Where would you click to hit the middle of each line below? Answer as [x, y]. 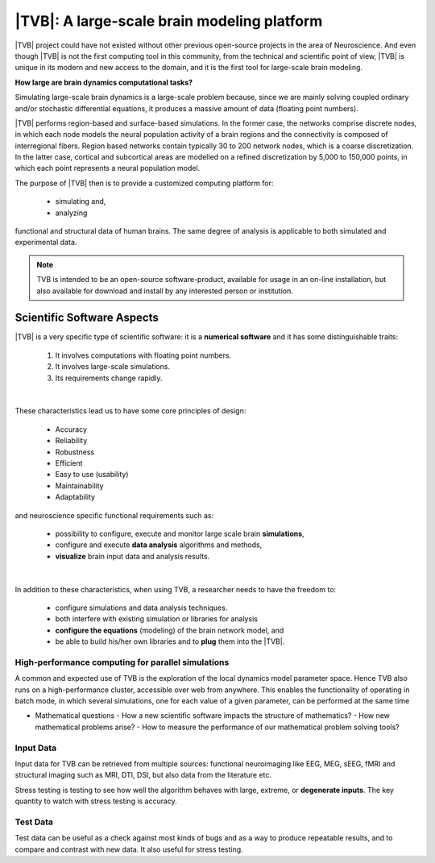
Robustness [75, 452]
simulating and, [81, 201]
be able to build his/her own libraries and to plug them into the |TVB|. [170, 641]
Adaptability [75, 497]
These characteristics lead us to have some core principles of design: [130, 411]
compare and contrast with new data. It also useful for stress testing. [129, 849]
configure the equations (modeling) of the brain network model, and [170, 630]
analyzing [71, 213]
